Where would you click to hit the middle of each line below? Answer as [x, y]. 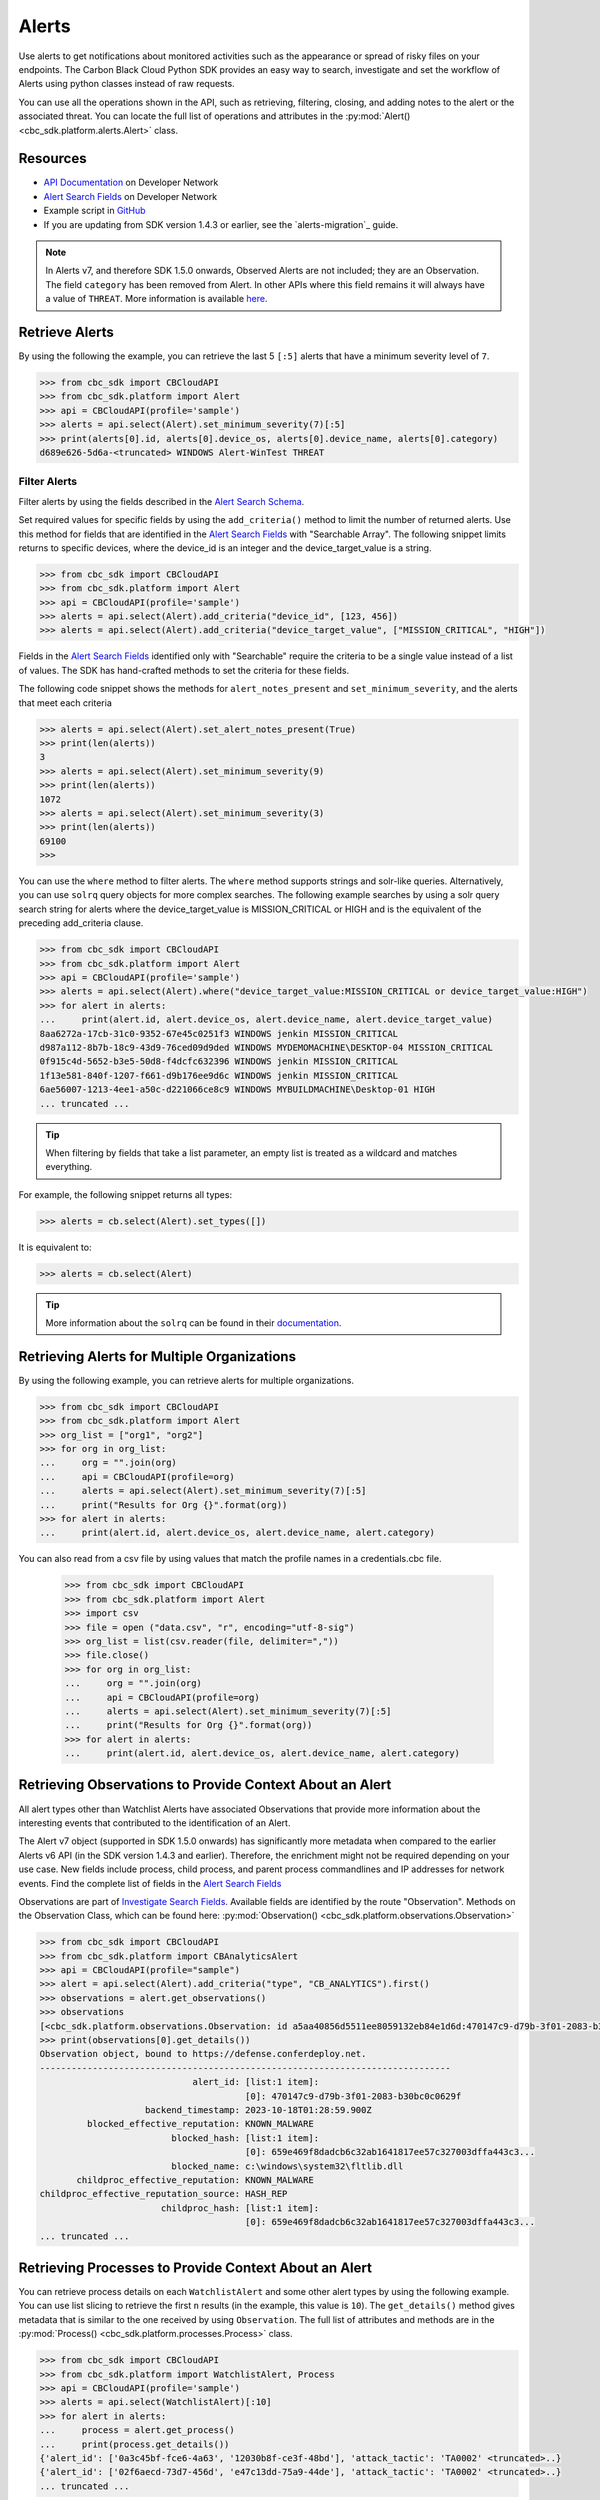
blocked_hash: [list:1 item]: [245, 2138]
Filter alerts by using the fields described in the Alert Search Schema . [161, 501]
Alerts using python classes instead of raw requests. [126, 84]
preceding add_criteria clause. [81, 923]
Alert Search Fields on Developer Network [130, 196]
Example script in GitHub [94, 211]
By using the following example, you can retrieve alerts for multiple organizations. [186, 1380]
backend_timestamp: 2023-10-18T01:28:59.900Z [258, 2109]
